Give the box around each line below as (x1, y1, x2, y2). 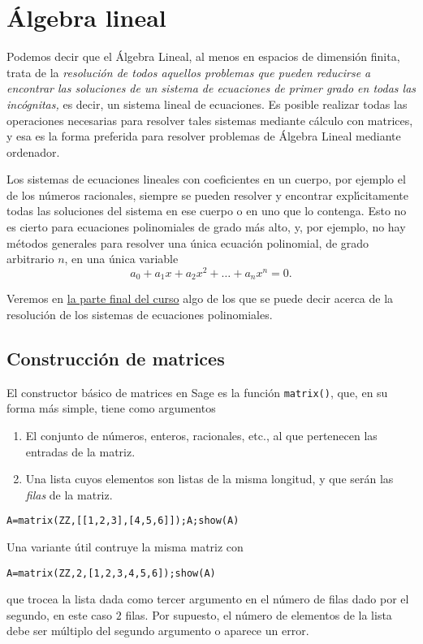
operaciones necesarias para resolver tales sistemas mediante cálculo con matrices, (6, 111, 413, 128)
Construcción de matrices (6, 345, 225, 370)
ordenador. (6, 143, 60, 160)
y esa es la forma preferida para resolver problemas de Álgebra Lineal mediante (6, 128, 401, 145)
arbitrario (6, 250, 54, 267)
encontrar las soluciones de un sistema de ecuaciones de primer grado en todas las (6, 80, 417, 97)
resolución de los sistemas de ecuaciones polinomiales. (6, 305, 273, 322)
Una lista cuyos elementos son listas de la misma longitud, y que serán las (25, 470, 394, 487)
